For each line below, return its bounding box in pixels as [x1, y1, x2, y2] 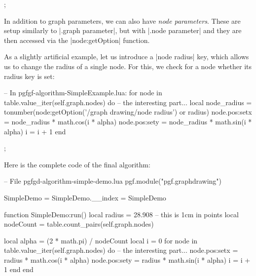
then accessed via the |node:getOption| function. [4, 35, 150, 45]
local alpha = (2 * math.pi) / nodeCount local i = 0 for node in [4, 235, 198, 245]
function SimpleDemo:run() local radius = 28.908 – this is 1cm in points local [4, 209, 239, 219]
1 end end [4, 264, 34, 275]
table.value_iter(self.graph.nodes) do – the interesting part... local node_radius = [4, 97, 252, 107]
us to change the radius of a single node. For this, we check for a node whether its [4, 61, 252, 71]
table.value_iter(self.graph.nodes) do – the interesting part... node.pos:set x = [4, 245, 238, 255]
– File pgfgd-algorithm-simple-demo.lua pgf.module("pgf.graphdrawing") [4, 176, 222, 186]
